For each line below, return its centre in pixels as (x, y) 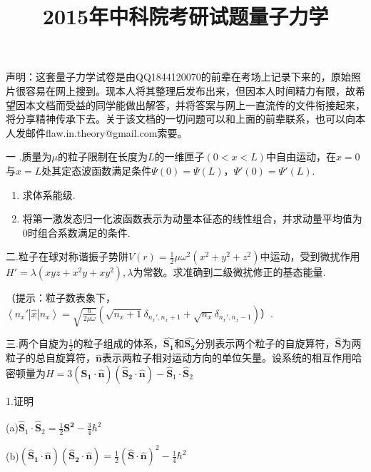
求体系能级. (49, 194)
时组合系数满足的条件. (79, 232)
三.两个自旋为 (37, 343)
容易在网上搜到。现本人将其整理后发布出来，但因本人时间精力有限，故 (190, 90)
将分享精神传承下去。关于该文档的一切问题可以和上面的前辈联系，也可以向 (181, 119)
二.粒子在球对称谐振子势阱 (67, 256)
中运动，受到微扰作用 (310, 256)
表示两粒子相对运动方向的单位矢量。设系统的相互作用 (227, 358)
